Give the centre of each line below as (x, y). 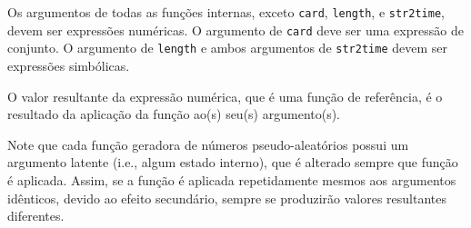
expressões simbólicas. (69, 65)
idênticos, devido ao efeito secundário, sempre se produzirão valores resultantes (227, 198)
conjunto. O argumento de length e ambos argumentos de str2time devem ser (227, 48)
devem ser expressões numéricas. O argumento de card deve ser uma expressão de (235, 30)
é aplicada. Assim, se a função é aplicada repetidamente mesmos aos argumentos (232, 179)
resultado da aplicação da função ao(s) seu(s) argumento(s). (174, 114)
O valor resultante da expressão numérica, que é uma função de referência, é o (225, 96)
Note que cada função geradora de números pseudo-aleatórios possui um (208, 144)
